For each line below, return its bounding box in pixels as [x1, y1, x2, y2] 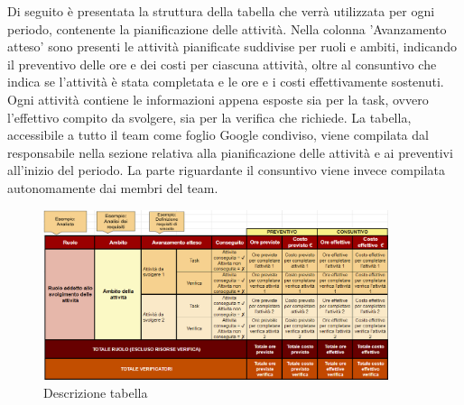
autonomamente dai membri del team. [7, 178, 218, 197]
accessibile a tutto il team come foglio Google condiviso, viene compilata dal [7, 125, 429, 144]
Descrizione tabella [43, 383, 148, 402]
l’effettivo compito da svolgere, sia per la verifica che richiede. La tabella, [7, 107, 412, 126]
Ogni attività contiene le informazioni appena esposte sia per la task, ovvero [7, 89, 429, 108]
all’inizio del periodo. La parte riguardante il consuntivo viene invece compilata [7, 161, 446, 179]
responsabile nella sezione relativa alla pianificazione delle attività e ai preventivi [7, 143, 453, 161]
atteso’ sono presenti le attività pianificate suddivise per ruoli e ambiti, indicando [7, 37, 457, 56]
